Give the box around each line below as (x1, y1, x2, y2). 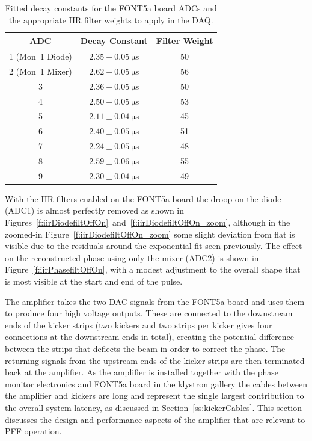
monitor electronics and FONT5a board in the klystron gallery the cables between (5, 377, 308, 390)
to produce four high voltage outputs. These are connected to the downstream (5, 307, 293, 319)
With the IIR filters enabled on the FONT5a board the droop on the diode (5, 192, 281, 205)
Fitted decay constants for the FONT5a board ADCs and (5, 2, 217, 14)
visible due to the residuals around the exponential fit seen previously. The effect (5, 239, 302, 252)
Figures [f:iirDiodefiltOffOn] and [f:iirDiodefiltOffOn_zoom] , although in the (5, 216, 290, 229)
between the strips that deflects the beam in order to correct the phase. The (5, 342, 286, 354)
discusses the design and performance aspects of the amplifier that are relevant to (5, 413, 305, 425)
